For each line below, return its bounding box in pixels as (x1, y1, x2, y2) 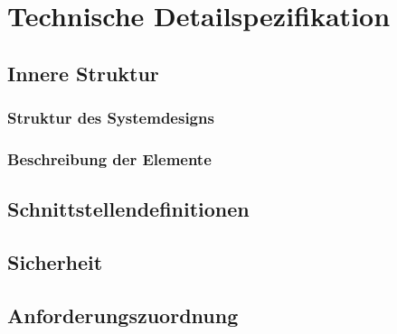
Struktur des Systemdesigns (7, 107, 214, 129)
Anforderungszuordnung (7, 301, 239, 329)
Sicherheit (7, 248, 103, 276)
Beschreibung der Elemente (7, 147, 212, 170)
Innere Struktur (7, 59, 159, 87)
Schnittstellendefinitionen (7, 195, 250, 223)
